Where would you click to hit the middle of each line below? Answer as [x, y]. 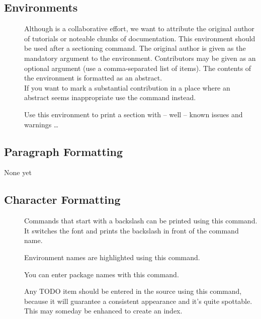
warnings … [41, 124]
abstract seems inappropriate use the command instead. [110, 97]
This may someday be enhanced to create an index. [103, 311]
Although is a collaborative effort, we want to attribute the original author [139, 28]
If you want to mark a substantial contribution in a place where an [127, 87]
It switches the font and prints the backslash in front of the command [132, 230]
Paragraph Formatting [63, 151]
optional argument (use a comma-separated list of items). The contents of [138, 68]
